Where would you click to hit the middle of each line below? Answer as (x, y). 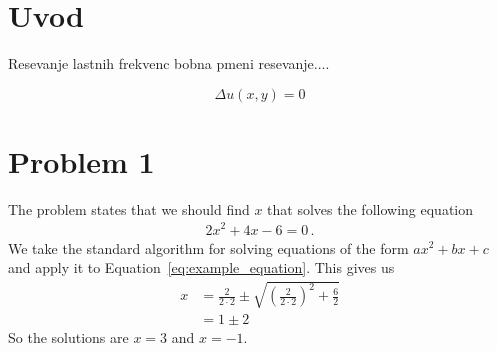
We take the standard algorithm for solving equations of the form (208, 247)
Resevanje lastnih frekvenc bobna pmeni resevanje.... (169, 63)
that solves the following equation (370, 208)
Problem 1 (81, 160)
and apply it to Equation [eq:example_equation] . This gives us (201, 267)
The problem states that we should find (129, 208)
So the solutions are (68, 337)
